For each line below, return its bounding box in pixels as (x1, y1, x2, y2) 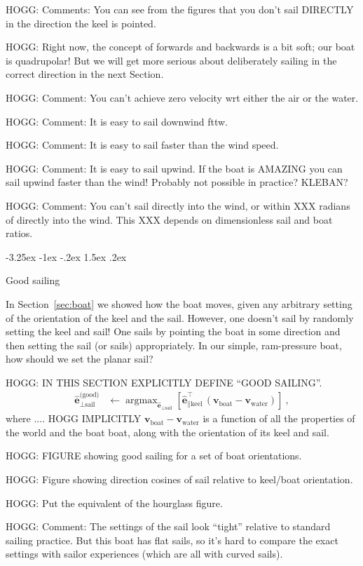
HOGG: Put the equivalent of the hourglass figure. (6, 495, 223, 510)
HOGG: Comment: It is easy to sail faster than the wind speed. (6, 137, 279, 152)
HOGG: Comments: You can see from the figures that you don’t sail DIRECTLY (6, 2, 354, 16)
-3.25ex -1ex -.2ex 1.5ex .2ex (6, 249, 127, 264)
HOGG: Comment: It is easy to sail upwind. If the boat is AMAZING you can (6, 161, 343, 175)
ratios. (6, 226, 33, 241)
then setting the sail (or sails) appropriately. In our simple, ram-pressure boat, (6, 337, 342, 352)
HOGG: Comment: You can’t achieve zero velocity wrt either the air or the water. (6, 90, 359, 105)
